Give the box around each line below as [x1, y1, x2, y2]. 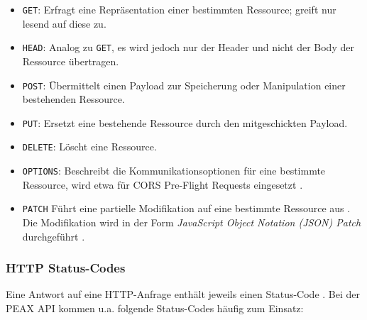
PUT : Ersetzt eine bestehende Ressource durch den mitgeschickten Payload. [22, 115, 348, 130]
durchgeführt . [22, 228, 85, 243]
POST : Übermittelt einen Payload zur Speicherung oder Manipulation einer [22, 77, 346, 92]
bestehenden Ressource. [22, 92, 125, 106]
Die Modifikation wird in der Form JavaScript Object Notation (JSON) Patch [22, 214, 361, 229]
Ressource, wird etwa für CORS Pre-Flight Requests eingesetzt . [22, 177, 303, 192]
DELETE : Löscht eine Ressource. [22, 139, 157, 154]
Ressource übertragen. [22, 53, 119, 68]
